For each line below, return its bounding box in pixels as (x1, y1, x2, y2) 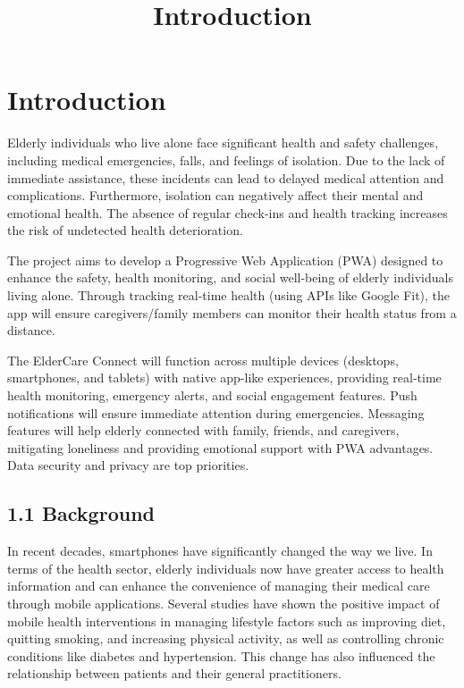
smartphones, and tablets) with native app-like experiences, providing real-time (7, 368, 442, 387)
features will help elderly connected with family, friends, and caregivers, (7, 421, 400, 440)
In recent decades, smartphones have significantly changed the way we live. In (7, 541, 433, 560)
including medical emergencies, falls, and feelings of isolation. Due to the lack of (7, 150, 445, 169)
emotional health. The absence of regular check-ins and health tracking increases (7, 203, 448, 222)
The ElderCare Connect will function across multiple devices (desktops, (7, 350, 399, 369)
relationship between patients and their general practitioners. (7, 664, 342, 683)
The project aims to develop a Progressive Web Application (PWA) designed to (7, 250, 443, 269)
